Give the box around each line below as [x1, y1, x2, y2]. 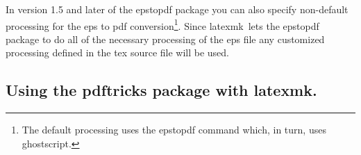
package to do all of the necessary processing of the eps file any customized [6, 31, 325, 46]
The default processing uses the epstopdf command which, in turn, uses [22, 122, 326, 137]
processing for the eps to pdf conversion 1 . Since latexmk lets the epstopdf [6, 16, 319, 33]
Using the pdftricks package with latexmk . [6, 79, 317, 101]
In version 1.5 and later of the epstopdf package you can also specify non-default [6, 2, 349, 16]
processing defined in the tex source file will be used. [6, 45, 230, 60]
